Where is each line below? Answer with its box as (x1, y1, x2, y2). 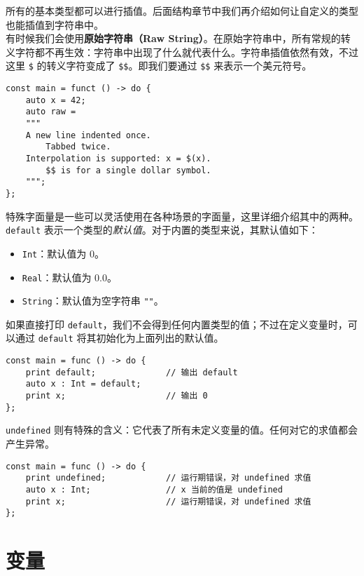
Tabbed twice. (45, 142, 111, 152)
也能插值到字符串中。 (6, 17, 104, 32)
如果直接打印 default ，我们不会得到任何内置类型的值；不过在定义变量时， (6, 316, 348, 331)
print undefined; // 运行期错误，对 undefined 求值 (25, 473, 311, 483)
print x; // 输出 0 (25, 391, 208, 401)
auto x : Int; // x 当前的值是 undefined (25, 484, 283, 495)
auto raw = (25, 107, 76, 117)
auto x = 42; (25, 95, 86, 105)
